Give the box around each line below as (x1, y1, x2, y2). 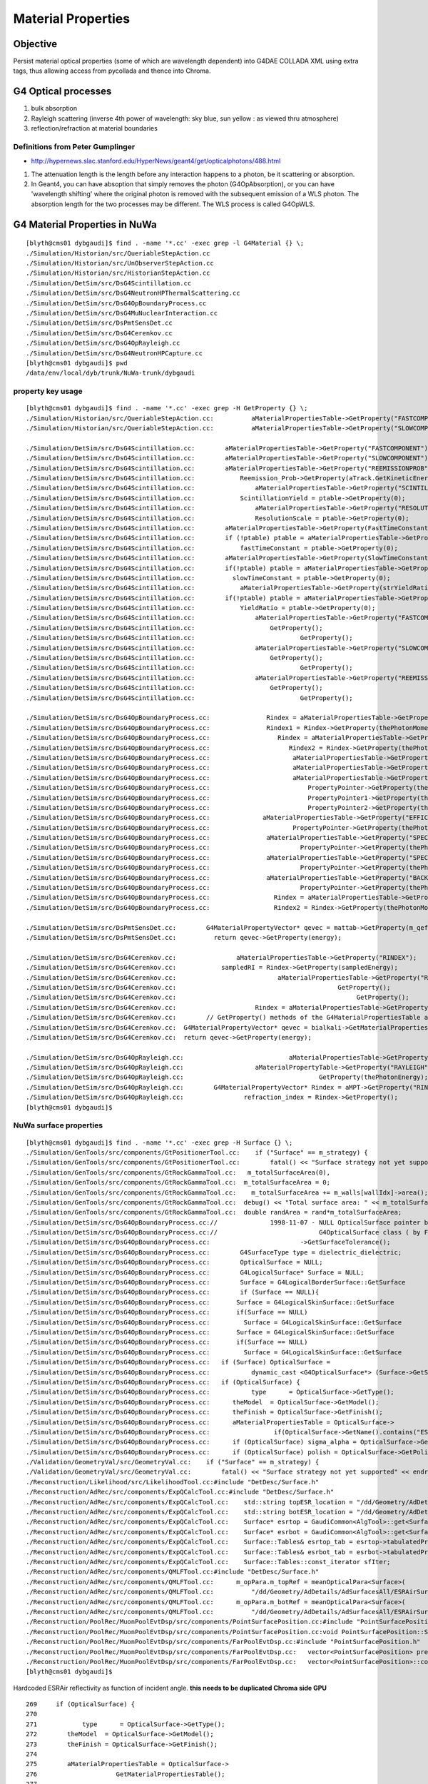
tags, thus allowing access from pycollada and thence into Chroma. (13, 66, 211, 75)
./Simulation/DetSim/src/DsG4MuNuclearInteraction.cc (26, 309, 218, 317)
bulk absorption (31, 104, 78, 113)
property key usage (13, 386, 83, 396)
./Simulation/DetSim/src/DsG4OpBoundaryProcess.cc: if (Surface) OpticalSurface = (26, 1358, 331, 1367)
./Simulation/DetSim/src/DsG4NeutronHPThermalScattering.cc (26, 289, 240, 298)
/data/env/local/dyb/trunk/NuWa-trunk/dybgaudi (26, 369, 195, 377)
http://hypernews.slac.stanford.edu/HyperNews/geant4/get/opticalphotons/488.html (31, 157, 281, 166)
